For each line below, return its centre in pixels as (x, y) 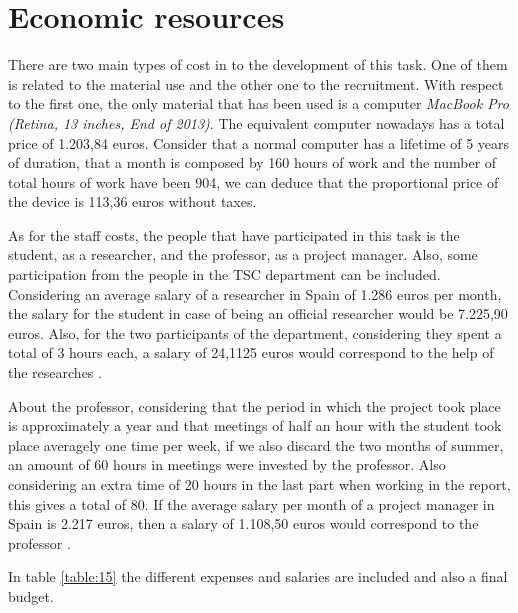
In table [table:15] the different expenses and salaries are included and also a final (258, 576)
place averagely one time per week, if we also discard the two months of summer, (256, 444)
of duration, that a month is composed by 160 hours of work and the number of (252, 162)
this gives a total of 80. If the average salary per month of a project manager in (251, 503)
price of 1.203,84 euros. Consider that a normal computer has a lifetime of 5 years (259, 142)
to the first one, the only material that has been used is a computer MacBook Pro (258, 103)
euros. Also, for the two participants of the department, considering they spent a (255, 332)
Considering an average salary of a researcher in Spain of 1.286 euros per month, (255, 293)
